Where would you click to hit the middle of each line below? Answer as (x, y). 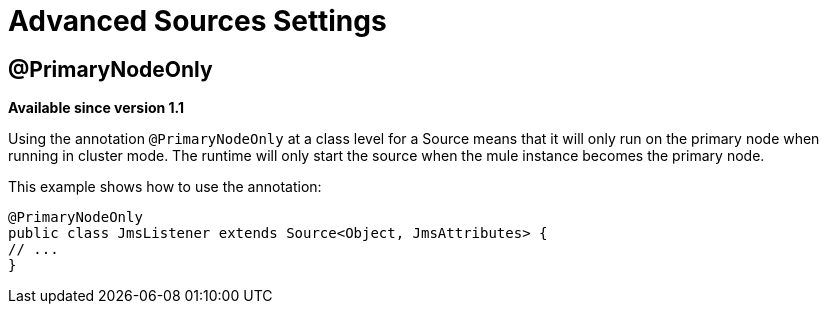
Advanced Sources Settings (197, 21)
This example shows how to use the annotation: (165, 187)
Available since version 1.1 (96, 108)
